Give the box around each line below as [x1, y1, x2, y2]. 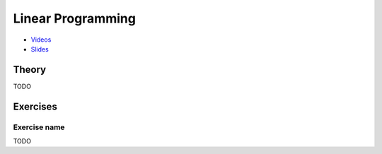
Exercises [13, 100, 58, 112]
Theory [13, 64, 47, 76]
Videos [30, 35, 52, 44]
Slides [30, 45, 49, 53]
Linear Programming [13, 11, 136, 26]
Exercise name [13, 122, 65, 132]
